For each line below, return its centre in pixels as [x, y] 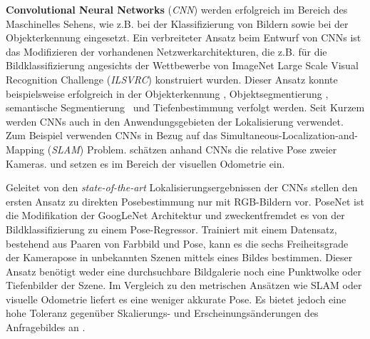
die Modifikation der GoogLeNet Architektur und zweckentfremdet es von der [175, 215]
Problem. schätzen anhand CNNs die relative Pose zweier [212, 149]
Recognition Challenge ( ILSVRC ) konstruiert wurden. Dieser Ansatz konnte [172, 79]
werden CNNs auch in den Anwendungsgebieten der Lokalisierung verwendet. [175, 121]
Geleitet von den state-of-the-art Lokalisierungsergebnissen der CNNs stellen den [182, 187]
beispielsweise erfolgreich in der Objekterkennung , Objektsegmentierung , [167, 93]
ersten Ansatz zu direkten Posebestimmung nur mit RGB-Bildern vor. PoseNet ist [185, 201]
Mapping [25, 149]
